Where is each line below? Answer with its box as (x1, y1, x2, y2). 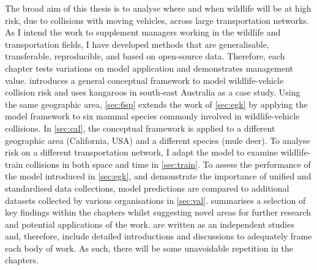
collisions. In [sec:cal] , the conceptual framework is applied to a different (5, 121, 275, 134)
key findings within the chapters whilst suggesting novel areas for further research (5, 206, 311, 219)
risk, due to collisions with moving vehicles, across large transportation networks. (5, 13, 309, 26)
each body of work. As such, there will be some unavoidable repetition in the (5, 241, 293, 254)
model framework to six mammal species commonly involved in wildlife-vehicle (5, 110, 300, 122)
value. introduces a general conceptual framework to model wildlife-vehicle (5, 73, 284, 86)
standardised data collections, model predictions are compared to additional (5, 181, 289, 194)
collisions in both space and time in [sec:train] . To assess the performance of (26, 157, 311, 170)
